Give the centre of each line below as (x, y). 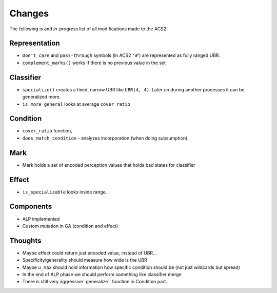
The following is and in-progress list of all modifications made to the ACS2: (88, 29)
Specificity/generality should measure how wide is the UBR (85, 260)
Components (31, 207)
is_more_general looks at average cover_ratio (76, 104)
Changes (29, 13)
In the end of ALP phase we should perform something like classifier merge (102, 275)
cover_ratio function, (47, 131)
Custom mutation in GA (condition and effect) (70, 226)
